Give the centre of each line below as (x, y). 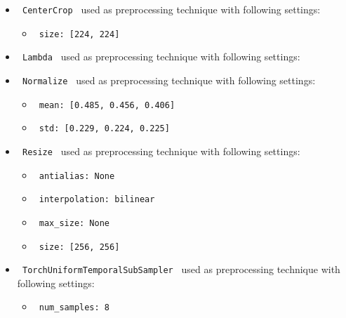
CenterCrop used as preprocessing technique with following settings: (171, 9)
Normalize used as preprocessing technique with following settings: (169, 80)
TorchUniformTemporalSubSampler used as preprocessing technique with (181, 269)
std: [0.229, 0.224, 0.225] (104, 129)
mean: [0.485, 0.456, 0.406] (107, 105)
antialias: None (77, 176)
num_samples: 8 (74, 308)
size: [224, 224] (79, 34)
